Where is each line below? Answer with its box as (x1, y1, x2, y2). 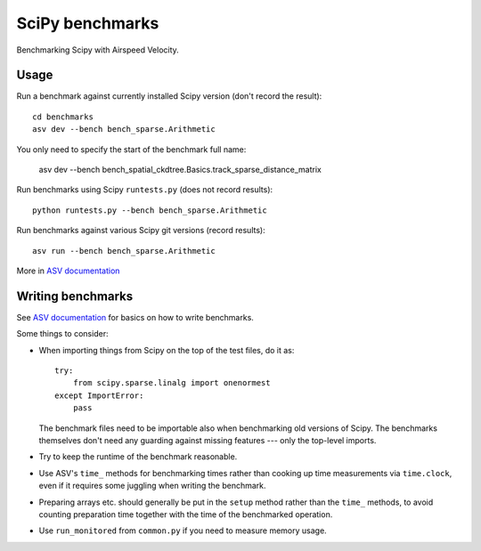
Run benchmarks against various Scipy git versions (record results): (16, 225, 266, 236)
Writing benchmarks (16, 288, 134, 304)
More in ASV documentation (16, 265, 120, 276)
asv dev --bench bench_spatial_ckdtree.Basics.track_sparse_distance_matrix (38, 165, 322, 175)
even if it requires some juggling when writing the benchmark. (38, 481, 266, 491)
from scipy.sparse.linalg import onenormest (72, 378, 271, 388)
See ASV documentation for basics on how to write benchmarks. (16, 312, 254, 322)
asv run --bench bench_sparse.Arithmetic (32, 246, 216, 255)
